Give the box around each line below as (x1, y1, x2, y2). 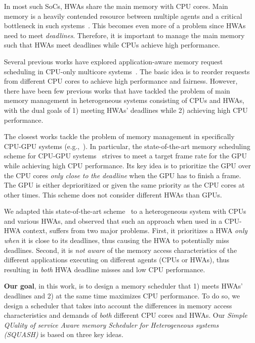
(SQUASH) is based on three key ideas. (4, 329, 124, 340)
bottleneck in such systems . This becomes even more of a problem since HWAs (4, 20, 246, 31)
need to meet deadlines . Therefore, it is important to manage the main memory (4, 30, 245, 40)
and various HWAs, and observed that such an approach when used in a (4, 215, 222, 226)
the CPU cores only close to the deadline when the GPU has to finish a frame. (4, 170, 241, 180)
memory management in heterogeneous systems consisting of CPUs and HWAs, (4, 95, 245, 105)
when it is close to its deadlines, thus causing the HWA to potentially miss (4, 235, 229, 245)
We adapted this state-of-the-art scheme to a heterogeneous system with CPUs (4, 206, 246, 216)
